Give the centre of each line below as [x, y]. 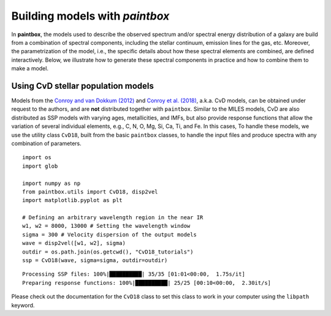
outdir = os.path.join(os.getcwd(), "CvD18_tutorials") [108, 252]
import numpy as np [51, 183]
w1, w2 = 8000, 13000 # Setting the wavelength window [106, 226]
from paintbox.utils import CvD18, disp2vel [90, 192]
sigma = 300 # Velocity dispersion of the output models [110, 235]
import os [37, 157]
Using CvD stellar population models [83, 86]
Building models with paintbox [90, 16]
